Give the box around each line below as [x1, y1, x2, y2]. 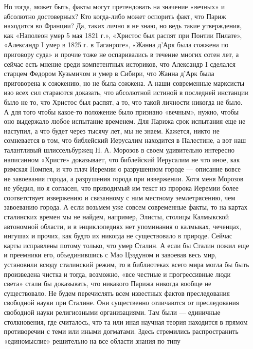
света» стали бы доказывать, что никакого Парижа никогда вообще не [4, 278, 212, 289]
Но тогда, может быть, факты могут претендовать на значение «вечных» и [4, 1, 225, 11]
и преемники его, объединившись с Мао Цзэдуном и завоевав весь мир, [4, 250, 217, 260]
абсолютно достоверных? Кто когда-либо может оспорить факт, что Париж [4, 11, 226, 21]
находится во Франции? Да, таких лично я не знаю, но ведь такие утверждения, [4, 20, 242, 31]
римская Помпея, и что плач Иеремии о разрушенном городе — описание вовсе [4, 164, 241, 174]
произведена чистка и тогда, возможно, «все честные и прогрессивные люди [4, 269, 231, 279]
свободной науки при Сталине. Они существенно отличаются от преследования [4, 297, 239, 308]
